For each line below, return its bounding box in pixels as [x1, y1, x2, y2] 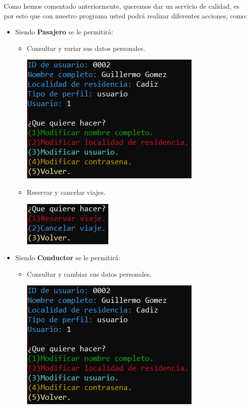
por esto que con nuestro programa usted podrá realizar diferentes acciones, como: [4, 10, 248, 20]
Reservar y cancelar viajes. [27, 187, 106, 197]
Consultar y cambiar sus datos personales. [27, 268, 152, 279]
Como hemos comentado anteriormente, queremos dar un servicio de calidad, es [4, 1, 239, 11]
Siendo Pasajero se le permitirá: [15, 27, 113, 37]
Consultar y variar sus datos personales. [27, 43, 146, 53]
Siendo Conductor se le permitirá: [15, 252, 120, 263]
